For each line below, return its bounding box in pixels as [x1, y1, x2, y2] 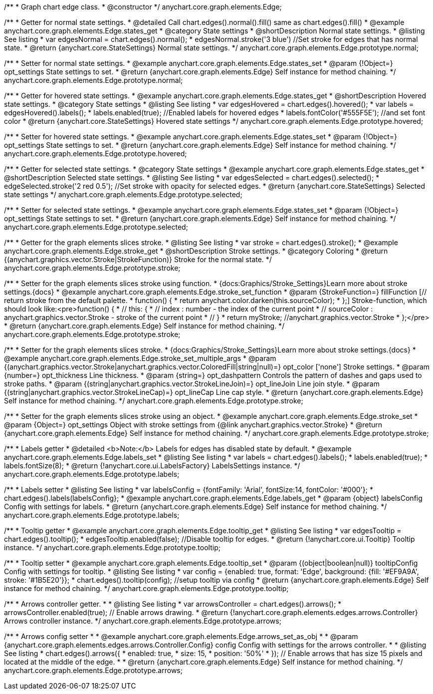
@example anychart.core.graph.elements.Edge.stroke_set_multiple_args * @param [4, 354, 276, 362]
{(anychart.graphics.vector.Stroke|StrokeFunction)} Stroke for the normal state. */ [4, 255, 272, 264]
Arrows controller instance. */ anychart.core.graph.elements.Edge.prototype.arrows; [4, 617, 281, 625]
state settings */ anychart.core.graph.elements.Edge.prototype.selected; [4, 190, 242, 199]
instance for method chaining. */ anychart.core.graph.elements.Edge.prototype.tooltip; [4, 584, 289, 593]
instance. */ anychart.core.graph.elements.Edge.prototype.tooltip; [4, 543, 220, 552]
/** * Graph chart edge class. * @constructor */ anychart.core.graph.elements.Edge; [4, 2, 282, 11]
